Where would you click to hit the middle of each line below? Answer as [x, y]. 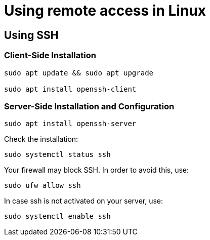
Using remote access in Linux [105, 11]
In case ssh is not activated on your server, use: [84, 201]
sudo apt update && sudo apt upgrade [79, 73]
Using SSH [31, 35]
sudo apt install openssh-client [70, 89]
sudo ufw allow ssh [43, 186]
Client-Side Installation [50, 55]
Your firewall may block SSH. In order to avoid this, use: [97, 170]
